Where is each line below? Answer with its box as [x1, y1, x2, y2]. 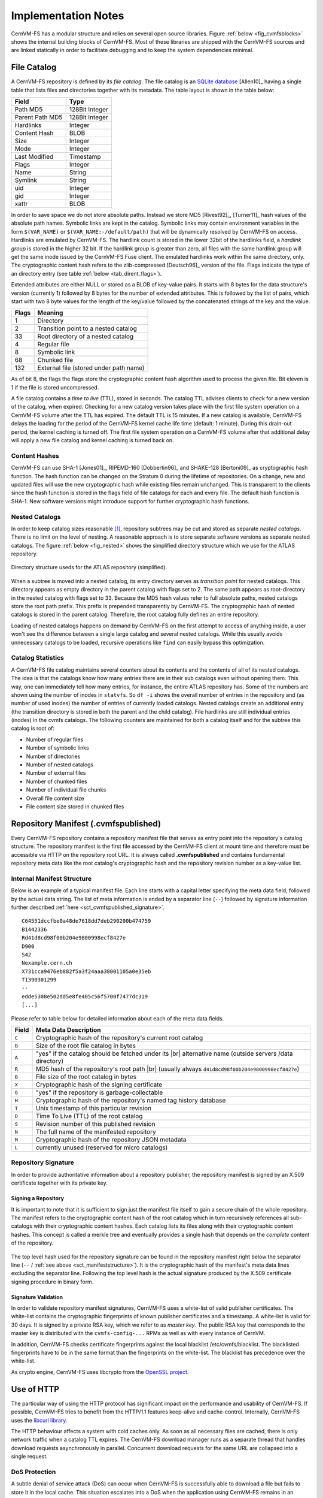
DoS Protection [11, 1467, 56, 1476]
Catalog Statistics [11, 654, 64, 662]
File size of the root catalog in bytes [35, 1073, 137, 1081]
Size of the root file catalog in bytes [35, 1041, 136, 1050]
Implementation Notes [11, 9, 124, 22]
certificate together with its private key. [11, 1179, 108, 1186]
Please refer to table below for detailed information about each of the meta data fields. [11, 1014, 224, 1022]
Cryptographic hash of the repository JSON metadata [35, 1135, 187, 1144]
